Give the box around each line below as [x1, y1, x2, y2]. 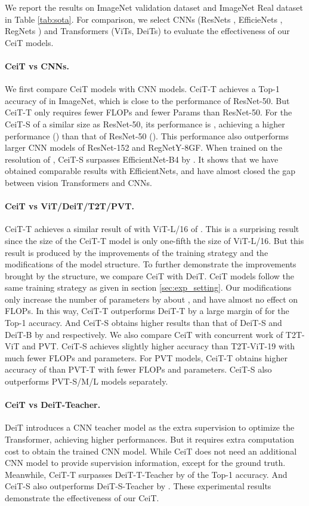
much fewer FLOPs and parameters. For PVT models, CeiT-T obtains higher [5, 351, 288, 364]
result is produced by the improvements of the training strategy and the [5, 246, 268, 258]
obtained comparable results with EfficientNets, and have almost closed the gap [5, 164, 296, 177]
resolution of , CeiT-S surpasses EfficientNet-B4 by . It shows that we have [5, 153, 279, 165]
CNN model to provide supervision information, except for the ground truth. [5, 456, 286, 469]
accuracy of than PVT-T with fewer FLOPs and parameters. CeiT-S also [5, 363, 272, 376]
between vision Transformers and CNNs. [5, 176, 152, 188]
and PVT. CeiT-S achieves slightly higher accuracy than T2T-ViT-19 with [22, 340, 295, 352]
